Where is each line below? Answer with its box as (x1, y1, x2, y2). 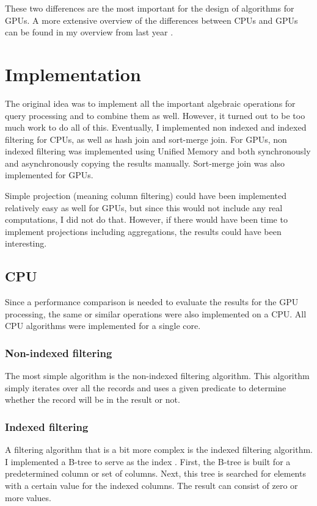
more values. (5, 491, 51, 504)
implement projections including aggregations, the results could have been (5, 225, 282, 237)
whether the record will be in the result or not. (5, 393, 180, 406)
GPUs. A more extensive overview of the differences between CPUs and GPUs (5, 13, 298, 26)
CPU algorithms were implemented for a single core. (5, 319, 201, 332)
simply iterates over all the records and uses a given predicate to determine (5, 381, 286, 394)
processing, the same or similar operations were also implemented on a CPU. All (5, 307, 307, 320)
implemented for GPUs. (5, 168, 93, 181)
